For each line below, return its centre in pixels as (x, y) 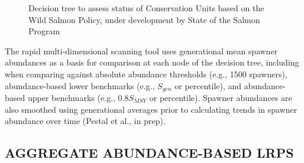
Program (44, 31)
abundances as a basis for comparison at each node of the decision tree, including (152, 62)
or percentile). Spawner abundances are (221, 98)
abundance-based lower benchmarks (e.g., (80, 85)
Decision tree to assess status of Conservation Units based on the (146, 8)
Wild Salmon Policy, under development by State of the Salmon (144, 19)
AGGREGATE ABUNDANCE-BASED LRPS (149, 153)
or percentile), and (208, 85)
